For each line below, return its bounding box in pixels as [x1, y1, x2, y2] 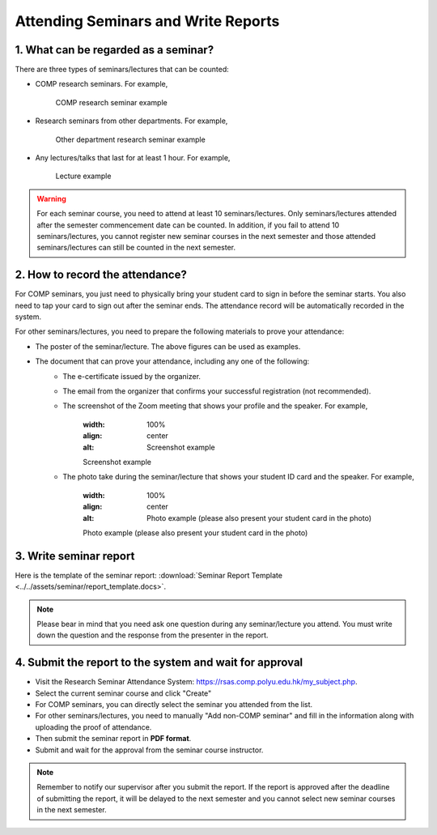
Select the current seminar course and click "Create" [35, 688, 212, 698]
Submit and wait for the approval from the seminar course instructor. [35, 745, 264, 755]
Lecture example [55, 171, 112, 181]
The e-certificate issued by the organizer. [62, 371, 202, 381]
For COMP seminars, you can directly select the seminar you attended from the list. [35, 700, 313, 709]
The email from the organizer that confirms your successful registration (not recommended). [62, 386, 371, 396]
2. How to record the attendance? [15, 268, 188, 282]
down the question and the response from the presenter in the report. [36, 630, 269, 640]
